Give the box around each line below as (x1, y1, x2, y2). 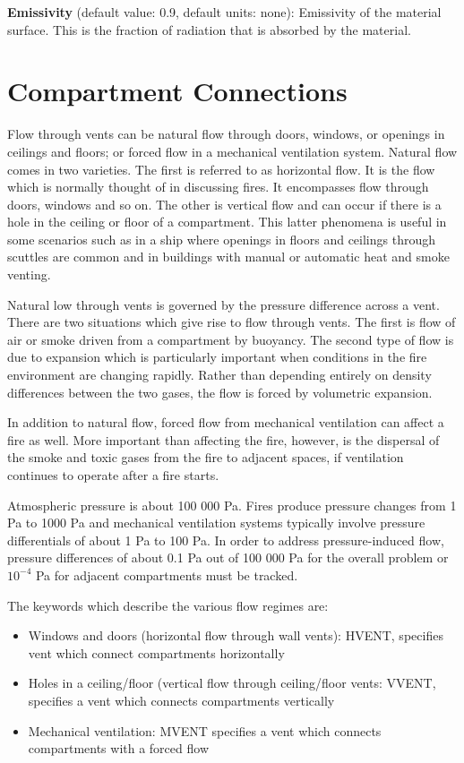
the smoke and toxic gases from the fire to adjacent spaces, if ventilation (7, 448, 404, 467)
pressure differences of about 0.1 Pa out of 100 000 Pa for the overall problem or (7, 548, 449, 567)
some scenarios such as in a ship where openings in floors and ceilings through (7, 229, 436, 248)
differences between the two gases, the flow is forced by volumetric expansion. (7, 382, 433, 401)
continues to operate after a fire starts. (7, 466, 219, 484)
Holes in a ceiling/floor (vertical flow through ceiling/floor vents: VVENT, (28, 673, 436, 692)
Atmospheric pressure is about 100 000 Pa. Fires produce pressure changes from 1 (7, 495, 457, 514)
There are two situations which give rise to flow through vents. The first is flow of (7, 313, 456, 331)
